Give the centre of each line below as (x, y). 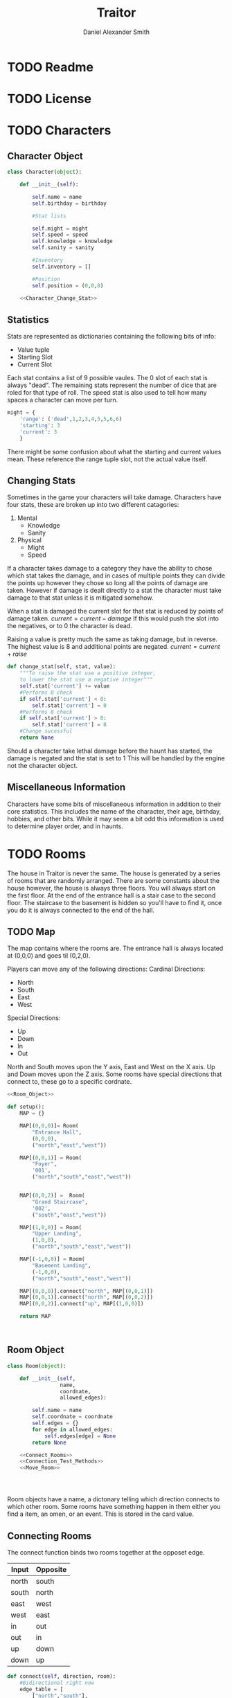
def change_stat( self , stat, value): (62, 667)
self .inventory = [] (62, 267)
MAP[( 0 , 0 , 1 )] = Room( (51, 1158)
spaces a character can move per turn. (63, 400)
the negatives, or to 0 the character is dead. (70, 626)
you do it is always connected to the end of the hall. (81, 910)
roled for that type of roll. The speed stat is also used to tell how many (107, 393)
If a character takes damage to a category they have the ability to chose (110, 569)
